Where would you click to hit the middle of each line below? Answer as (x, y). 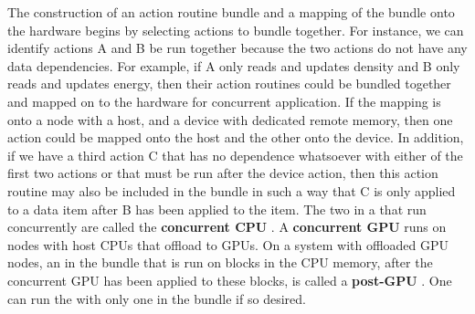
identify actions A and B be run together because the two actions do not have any (237, 48)
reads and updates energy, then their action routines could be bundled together (229, 84)
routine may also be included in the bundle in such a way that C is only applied (232, 190)
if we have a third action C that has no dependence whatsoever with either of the (235, 155)
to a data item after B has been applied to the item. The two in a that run (217, 209)
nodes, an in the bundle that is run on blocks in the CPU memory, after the (220, 262)
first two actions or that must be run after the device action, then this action (223, 173)
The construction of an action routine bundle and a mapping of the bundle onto (231, 12)
